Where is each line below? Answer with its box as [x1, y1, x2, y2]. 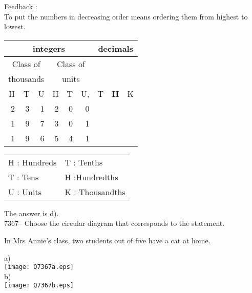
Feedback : [4, 1, 37, 11]
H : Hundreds [8, 156, 57, 168]
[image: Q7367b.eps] [4, 282, 74, 289]
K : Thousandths [65, 185, 125, 198]
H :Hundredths [65, 171, 118, 183]
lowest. [4, 21, 26, 32]
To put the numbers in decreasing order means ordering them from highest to [4, 11, 248, 22]
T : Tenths [65, 156, 103, 168]
